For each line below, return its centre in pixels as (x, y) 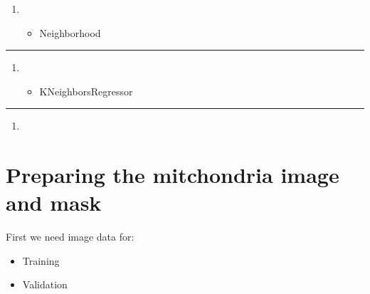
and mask (54, 203)
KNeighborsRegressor (86, 91)
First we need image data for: (70, 237)
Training (41, 260)
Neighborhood (70, 32)
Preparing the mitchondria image (173, 175)
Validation (45, 284)
